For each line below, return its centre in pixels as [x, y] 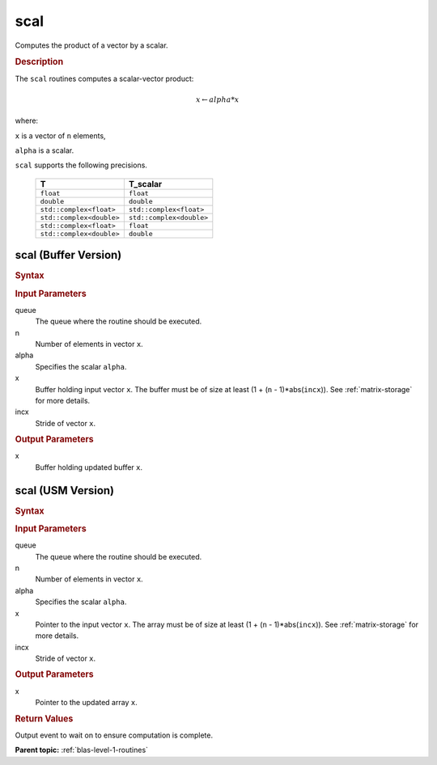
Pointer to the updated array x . [86, 703]
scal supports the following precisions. [81, 165]
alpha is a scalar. [45, 150]
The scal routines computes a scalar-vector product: [104, 78]
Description [39, 62]
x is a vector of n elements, [60, 135]
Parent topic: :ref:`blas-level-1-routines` [82, 750]
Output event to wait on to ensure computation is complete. [114, 735]
